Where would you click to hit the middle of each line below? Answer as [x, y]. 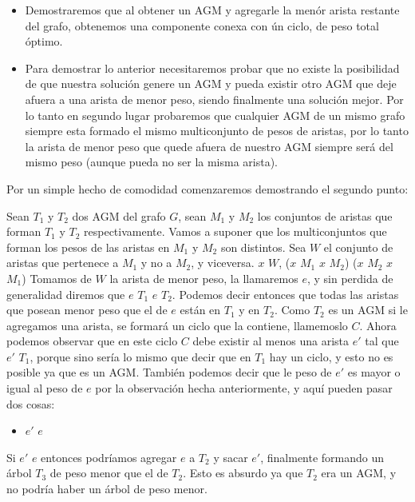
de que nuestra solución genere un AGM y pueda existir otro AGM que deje [211, 84]
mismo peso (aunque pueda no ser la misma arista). [152, 162]
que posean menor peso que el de [87, 310]
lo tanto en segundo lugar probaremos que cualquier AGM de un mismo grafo [215, 115]
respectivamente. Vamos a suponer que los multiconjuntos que [235, 231]
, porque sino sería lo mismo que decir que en [140, 356]
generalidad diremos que [66, 294]
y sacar [231, 457]
